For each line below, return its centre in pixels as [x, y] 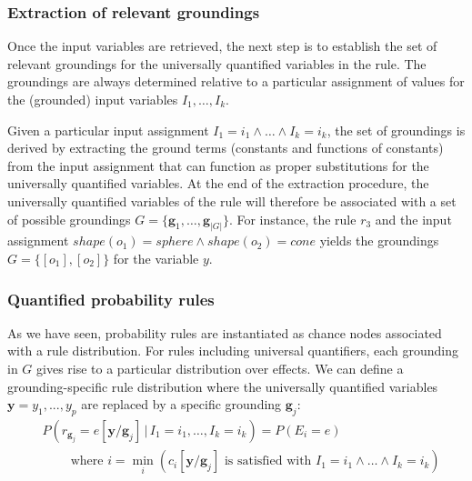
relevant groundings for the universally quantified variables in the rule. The [217, 63]
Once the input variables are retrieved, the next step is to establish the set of [222, 46]
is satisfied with [268, 461]
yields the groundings [379, 240]
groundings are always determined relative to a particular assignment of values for [236, 81]
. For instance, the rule [292, 219]
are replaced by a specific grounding [181, 404]
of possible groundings [69, 219]
